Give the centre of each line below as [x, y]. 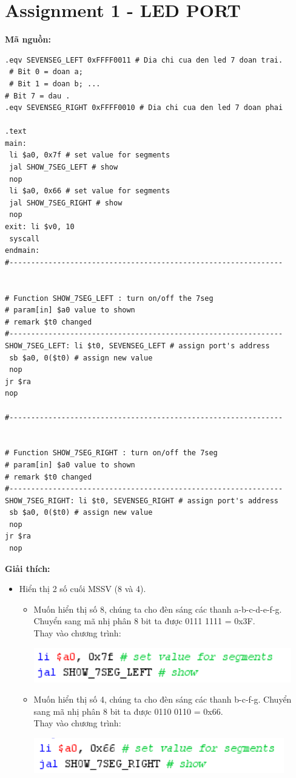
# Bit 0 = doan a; [46, 72]
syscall [25, 239]
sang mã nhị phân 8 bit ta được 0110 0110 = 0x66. [128, 711]
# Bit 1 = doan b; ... [55, 84]
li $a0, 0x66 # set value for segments [90, 191]
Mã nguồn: [28, 39]
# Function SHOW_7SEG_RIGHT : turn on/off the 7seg [111, 453]
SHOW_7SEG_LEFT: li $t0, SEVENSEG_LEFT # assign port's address [137, 346]
